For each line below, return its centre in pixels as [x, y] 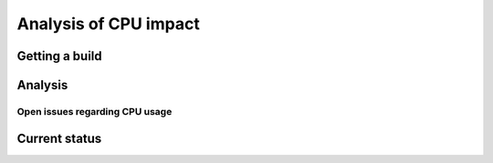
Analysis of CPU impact [108, 24]
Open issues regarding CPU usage [94, 111]
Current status [59, 138]
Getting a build [59, 56]
